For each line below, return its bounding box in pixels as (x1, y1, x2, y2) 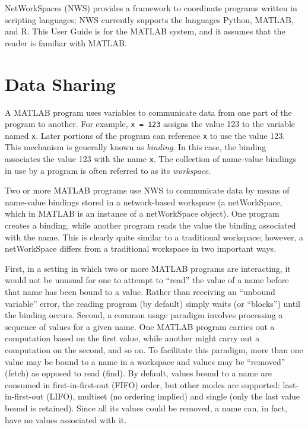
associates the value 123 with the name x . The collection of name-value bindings (5, 153, 297, 164)
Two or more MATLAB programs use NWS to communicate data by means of (5, 184, 290, 196)
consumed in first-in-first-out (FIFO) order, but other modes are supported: (5, 378, 280, 391)
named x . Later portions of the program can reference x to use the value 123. (5, 129, 285, 141)
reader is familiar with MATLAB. (5, 36, 127, 49)
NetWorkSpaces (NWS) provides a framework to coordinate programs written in (5, 2, 297, 14)
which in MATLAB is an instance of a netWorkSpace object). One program (5, 207, 280, 220)
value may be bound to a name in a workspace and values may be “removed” (5, 355, 285, 367)
